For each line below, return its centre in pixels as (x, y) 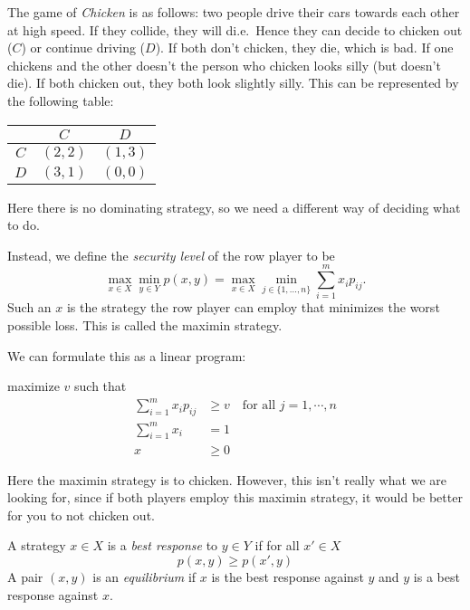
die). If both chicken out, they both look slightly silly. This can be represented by (233, 83)
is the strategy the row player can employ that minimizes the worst (253, 307)
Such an (29, 307)
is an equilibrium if (144, 576)
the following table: (61, 100)
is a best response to (163, 545)
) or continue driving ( (83, 48)
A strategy (37, 545)
